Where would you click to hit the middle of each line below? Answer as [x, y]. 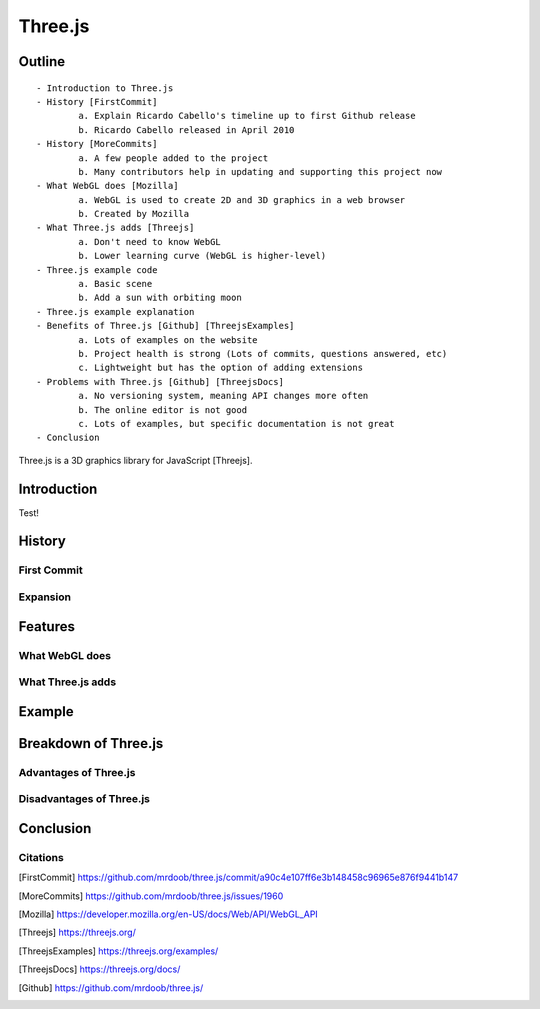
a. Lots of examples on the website [168, 339]
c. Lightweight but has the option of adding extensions [221, 368]
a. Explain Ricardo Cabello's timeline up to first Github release [247, 116]
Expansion [45, 597]
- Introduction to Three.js [105, 88]
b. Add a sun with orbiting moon [160, 298]
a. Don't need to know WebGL [150, 241]
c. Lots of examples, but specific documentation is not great [236, 423]
